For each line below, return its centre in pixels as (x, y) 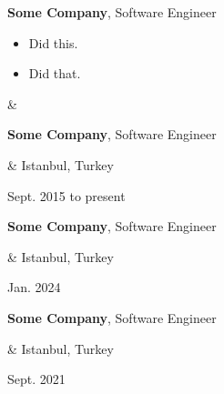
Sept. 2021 (36, 379)
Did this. (53, 42)
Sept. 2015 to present (66, 195)
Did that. (55, 73)
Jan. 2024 (34, 287)
